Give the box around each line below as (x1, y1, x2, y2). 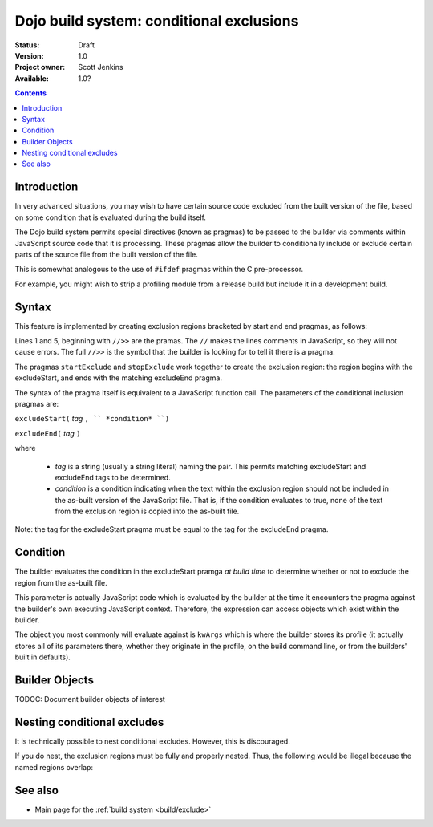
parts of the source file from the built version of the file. (14, 249, 198, 259)
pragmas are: (14, 399, 59, 408)
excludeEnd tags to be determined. (55, 472, 172, 482)
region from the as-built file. (14, 578, 107, 587)
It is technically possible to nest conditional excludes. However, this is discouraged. (14, 736, 290, 746)
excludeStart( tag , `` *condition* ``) (14, 414, 170, 424)
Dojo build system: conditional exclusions (14, 12, 299, 30)
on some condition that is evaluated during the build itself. (14, 213, 206, 222)
